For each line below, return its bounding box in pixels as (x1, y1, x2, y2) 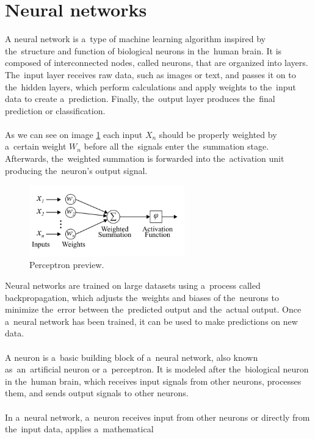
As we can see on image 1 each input (5, 128, 143, 140)
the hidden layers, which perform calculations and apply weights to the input (5, 80, 296, 93)
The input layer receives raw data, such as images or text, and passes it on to (5, 68, 296, 81)
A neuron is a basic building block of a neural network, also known (5, 350, 258, 363)
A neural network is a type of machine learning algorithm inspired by (5, 32, 266, 45)
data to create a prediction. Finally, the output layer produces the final (5, 92, 275, 105)
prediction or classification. (5, 104, 106, 117)
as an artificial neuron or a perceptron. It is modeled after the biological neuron (5, 363, 309, 376)
